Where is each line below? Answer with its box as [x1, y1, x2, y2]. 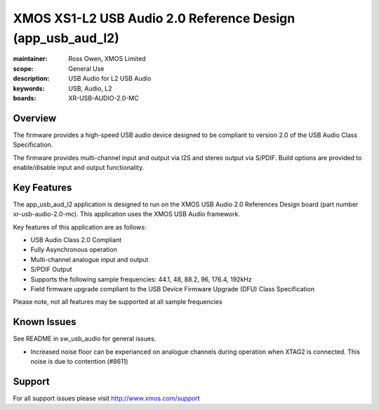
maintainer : [13, 55, 48, 63]
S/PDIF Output [30, 265, 73, 274]
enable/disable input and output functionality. [13, 163, 145, 171]
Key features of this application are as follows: [13, 223, 147, 231]
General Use [68, 64, 105, 73]
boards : [13, 93, 36, 102]
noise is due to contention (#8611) [30, 357, 128, 366]
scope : [13, 64, 34, 73]
